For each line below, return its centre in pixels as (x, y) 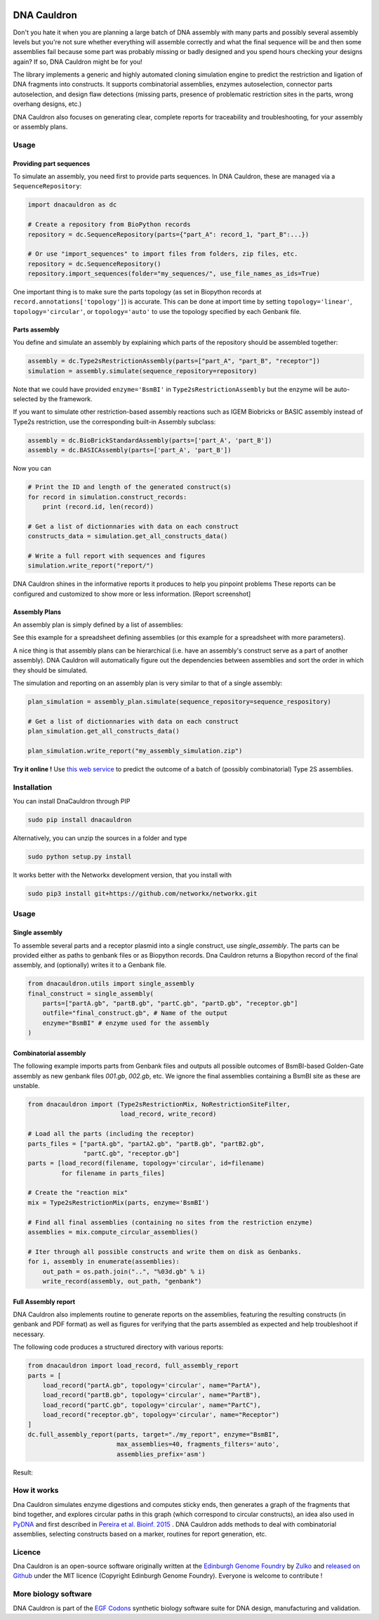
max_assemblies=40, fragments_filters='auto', (198, 1444)
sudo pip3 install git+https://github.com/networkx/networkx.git (142, 893)
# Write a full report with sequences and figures (117, 556)
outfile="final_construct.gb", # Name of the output (135, 1013)
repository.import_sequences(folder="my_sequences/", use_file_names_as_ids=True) (174, 274)
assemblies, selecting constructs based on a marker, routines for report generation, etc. (140, 1534)
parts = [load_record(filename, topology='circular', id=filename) (146, 1163)
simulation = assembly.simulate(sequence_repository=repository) (142, 371)
